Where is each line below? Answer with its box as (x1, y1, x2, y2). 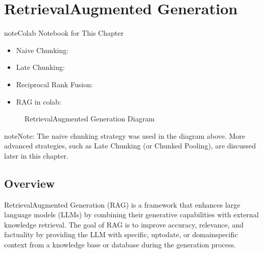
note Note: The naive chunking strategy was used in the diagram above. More (4, 130, 246, 141)
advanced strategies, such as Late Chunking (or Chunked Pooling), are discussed (4, 140, 256, 151)
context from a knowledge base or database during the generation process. (4, 239, 236, 250)
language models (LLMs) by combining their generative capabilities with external (4, 209, 259, 220)
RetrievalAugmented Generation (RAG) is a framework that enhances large (4, 199, 241, 210)
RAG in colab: (16, 96, 61, 107)
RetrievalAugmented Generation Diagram (25, 113, 155, 124)
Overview (4, 175, 55, 191)
